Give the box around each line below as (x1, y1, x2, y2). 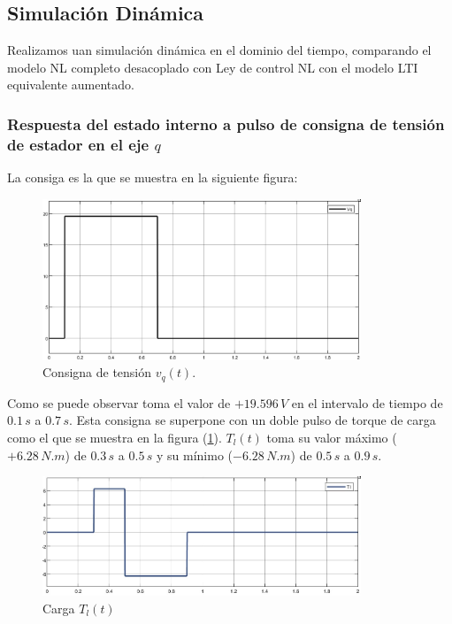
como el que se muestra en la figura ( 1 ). (7, 428, 222, 446)
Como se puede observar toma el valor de (7, 393, 231, 412)
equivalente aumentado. (7, 75, 134, 94)
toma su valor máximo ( (266, 428, 397, 446)
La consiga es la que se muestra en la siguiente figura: (7, 168, 298, 187)
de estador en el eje (7, 133, 149, 155)
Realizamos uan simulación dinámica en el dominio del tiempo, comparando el (7, 41, 432, 59)
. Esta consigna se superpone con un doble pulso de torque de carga (68, 411, 436, 429)
